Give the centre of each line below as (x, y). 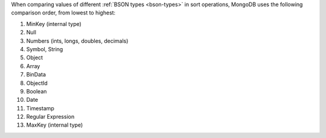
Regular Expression (50, 117)
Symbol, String (45, 49)
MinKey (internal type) (54, 24)
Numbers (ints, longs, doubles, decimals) (77, 41)
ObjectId (37, 83)
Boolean (37, 91)
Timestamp (40, 108)
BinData (36, 75)
